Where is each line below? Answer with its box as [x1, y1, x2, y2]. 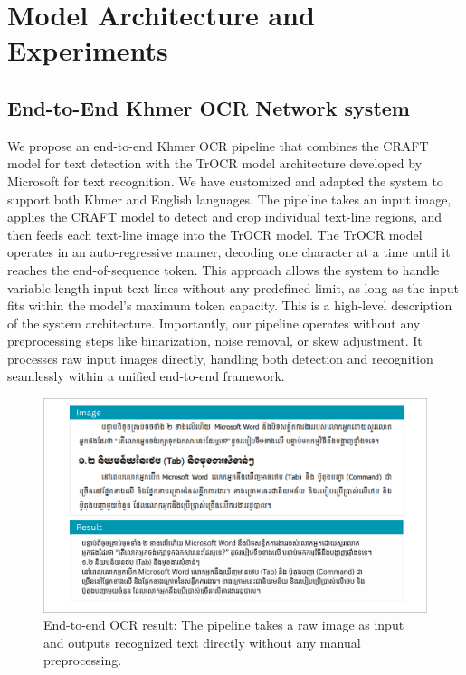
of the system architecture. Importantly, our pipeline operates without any [7, 313, 421, 332]
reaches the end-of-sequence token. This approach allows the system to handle [7, 260, 440, 279]
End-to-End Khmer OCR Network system [7, 93, 410, 121]
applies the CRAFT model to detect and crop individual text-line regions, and [7, 207, 442, 226]
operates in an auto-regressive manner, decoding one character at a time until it [7, 242, 451, 261]
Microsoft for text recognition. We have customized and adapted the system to [7, 171, 443, 190]
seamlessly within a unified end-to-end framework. [7, 366, 285, 385]
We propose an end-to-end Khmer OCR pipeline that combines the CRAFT [7, 136, 429, 155]
